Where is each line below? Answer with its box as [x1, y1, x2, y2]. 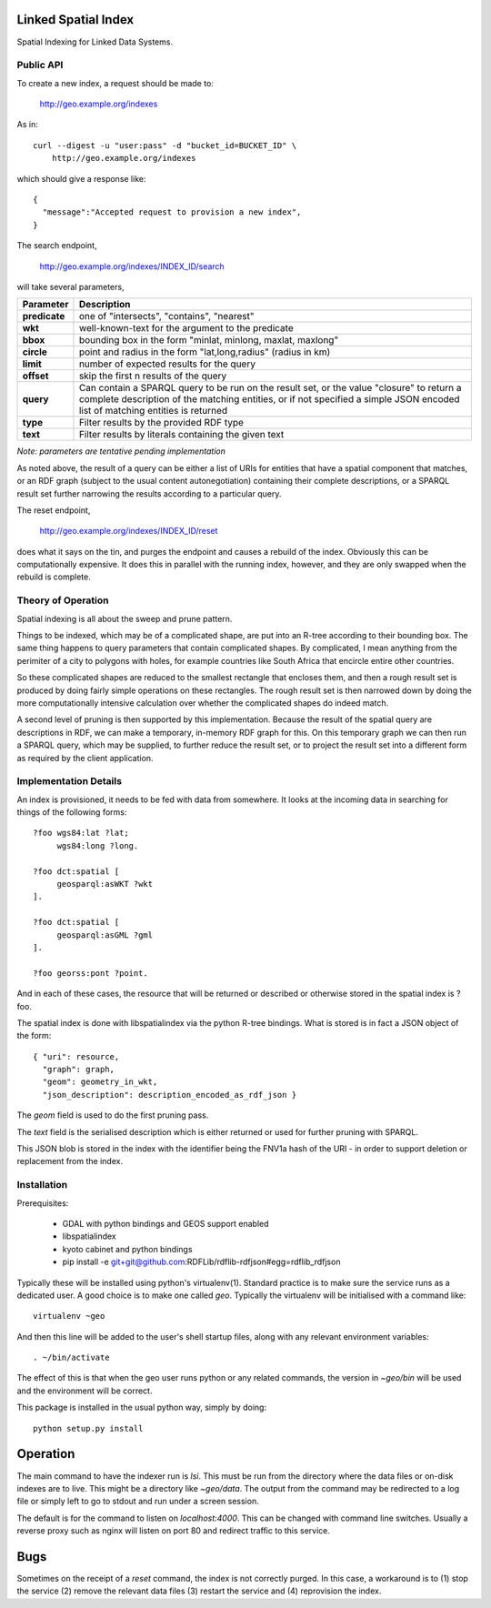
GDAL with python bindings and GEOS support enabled [62, 1218, 269, 1229]
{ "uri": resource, [33, 1051, 120, 1061]
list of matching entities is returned [78, 405, 228, 417]
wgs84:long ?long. [56, 840, 139, 850]
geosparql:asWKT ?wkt [56, 879, 154, 889]
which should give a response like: [16, 173, 146, 184]
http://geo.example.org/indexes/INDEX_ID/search [39, 260, 225, 272]
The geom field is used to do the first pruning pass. [16, 1110, 209, 1121]
